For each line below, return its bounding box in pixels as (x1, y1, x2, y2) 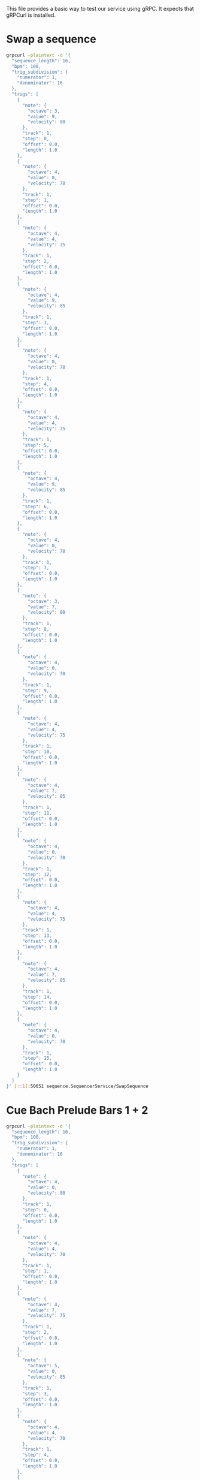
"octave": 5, (28, 1363, 60, 1369)
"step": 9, (22, 688, 50, 694)
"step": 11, (22, 810, 52, 816)
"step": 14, (22, 994, 52, 1000)
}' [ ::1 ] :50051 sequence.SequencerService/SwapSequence (6, 1083, 149, 1089)
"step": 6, (22, 504, 50, 510)
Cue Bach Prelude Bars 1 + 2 (6, 1103, 149, 1117)
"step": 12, (22, 872, 52, 878)
